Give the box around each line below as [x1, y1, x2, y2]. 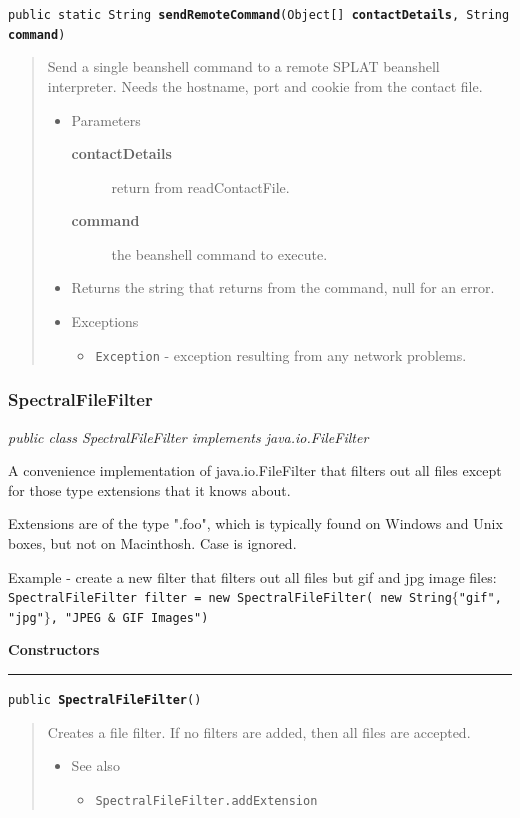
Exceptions [71, 311, 139, 332]
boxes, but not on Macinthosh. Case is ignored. [8, 532, 297, 553]
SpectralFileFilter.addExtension [95, 793, 318, 808]
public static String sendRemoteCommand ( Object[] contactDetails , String [8, 8, 510, 22]
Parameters [71, 109, 141, 130]
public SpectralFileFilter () [8, 693, 202, 708]
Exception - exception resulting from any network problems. [95, 344, 467, 365]
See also [71, 755, 120, 776]
